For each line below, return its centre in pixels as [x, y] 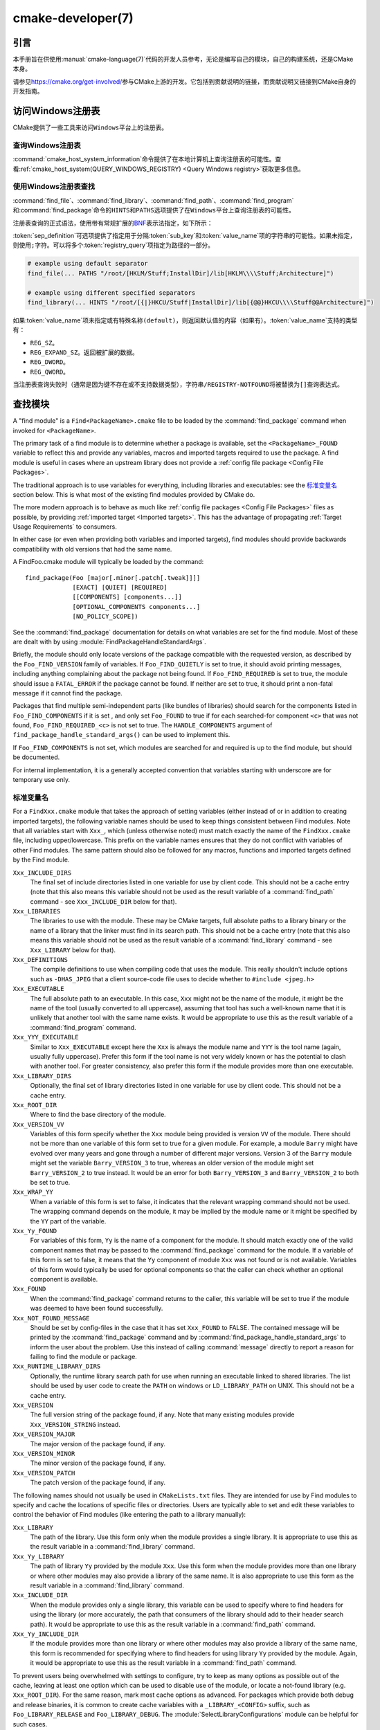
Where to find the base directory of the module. [98, 1115]
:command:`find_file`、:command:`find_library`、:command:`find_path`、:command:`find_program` [153, 200]
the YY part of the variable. [68, 1221]
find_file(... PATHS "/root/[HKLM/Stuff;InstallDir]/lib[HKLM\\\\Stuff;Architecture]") [181, 273]
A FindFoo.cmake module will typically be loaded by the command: [108, 562]
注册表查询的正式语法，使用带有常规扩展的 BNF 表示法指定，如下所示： [113, 223]
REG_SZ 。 [44, 343]
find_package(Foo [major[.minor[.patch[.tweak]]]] [113, 577]
